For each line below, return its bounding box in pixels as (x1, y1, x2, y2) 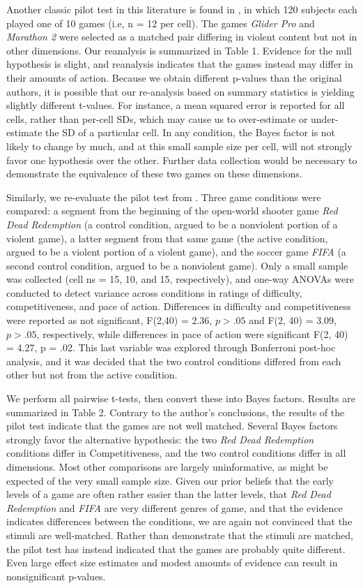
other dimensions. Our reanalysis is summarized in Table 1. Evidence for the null (6, 43, 352, 57)
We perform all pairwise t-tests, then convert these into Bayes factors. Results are (6, 391, 355, 406)
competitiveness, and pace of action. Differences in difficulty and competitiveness (6, 299, 351, 314)
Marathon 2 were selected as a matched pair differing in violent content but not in (6, 29, 357, 44)
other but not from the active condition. (6, 367, 178, 382)
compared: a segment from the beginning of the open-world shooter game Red (6, 203, 338, 218)
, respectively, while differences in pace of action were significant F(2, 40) (36, 326, 348, 341)
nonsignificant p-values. (6, 568, 106, 583)
